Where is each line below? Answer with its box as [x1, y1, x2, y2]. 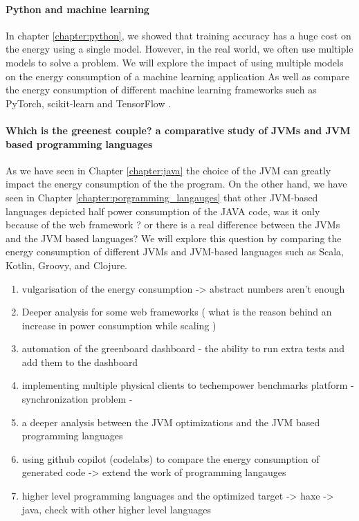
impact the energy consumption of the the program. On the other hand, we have [6, 176, 347, 191]
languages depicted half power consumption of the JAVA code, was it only [6, 203, 320, 218]
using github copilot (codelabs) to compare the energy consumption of [21, 451, 320, 466]
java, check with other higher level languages [21, 502, 211, 516]
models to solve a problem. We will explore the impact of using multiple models [6, 55, 344, 69]
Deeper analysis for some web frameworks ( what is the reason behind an [21, 304, 332, 319]
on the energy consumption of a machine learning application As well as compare [6, 68, 349, 83]
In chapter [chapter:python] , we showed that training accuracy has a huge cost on [6, 28, 351, 42]
